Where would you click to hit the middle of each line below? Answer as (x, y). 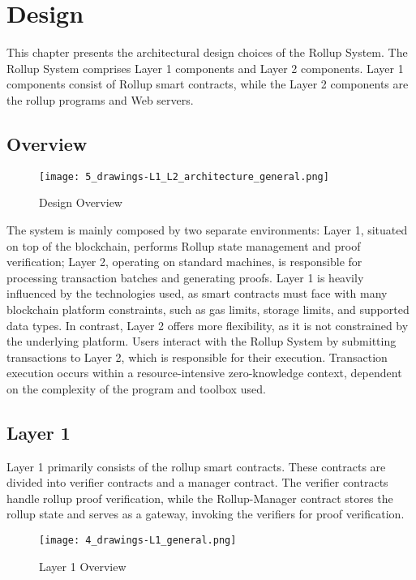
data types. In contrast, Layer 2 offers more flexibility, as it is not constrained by (208, 325)
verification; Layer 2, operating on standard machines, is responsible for (184, 262)
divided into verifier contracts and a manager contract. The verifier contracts (197, 482)
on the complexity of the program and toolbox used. (136, 388)
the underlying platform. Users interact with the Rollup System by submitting (202, 341)
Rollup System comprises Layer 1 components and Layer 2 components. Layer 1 (205, 68)
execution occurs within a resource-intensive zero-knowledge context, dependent (204, 373)
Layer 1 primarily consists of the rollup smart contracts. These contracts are (196, 466)
